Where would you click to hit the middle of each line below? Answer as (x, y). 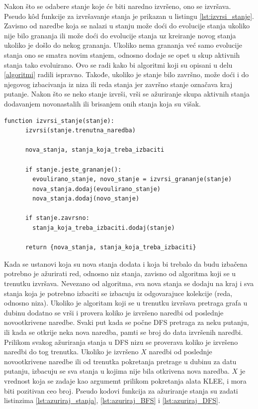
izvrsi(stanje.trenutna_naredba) (80, 131)
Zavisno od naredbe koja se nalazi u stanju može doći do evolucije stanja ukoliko (127, 26)
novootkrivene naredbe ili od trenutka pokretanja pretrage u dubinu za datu (120, 361)
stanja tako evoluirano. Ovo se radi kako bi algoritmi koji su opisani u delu (118, 64)
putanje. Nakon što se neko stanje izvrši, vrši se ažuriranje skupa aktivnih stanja (127, 94)
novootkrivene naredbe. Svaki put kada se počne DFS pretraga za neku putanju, (127, 322)
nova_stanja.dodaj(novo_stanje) (86, 199)
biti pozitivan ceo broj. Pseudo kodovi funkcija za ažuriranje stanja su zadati (121, 390)
